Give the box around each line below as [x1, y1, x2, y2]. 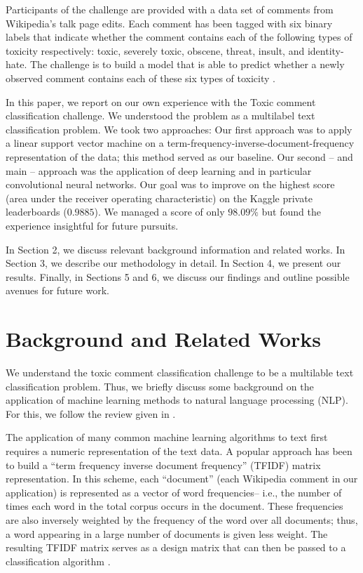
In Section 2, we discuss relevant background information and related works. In [6, 242, 345, 256]
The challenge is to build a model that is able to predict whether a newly [29, 57, 345, 72]
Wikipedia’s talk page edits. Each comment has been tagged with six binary [6, 15, 333, 30]
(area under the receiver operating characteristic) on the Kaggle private [6, 190, 313, 205]
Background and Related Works [6, 324, 322, 353]
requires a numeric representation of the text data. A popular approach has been [6, 443, 352, 458]
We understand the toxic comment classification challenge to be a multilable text [6, 365, 354, 379]
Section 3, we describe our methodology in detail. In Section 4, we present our [6, 256, 341, 270]
